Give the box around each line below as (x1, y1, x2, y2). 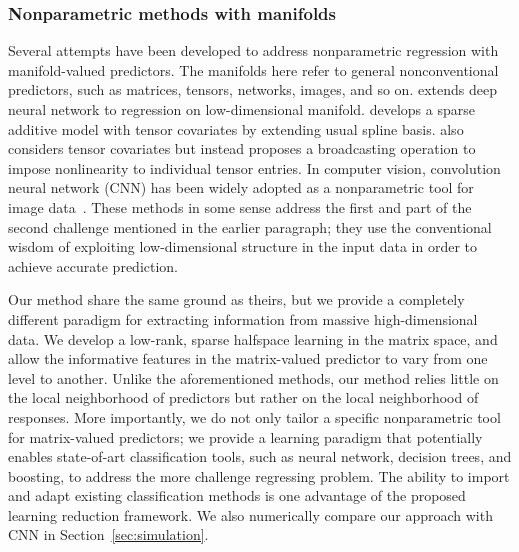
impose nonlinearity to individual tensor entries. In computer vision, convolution (8, 157, 501, 178)
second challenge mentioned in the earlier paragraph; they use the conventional (8, 216, 492, 237)
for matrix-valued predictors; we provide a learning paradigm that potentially (8, 426, 483, 447)
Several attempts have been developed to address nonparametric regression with (8, 40, 499, 61)
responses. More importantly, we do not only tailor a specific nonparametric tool (8, 406, 501, 427)
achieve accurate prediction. (8, 255, 179, 276)
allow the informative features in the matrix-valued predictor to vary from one (8, 348, 488, 369)
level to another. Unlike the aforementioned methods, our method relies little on (8, 367, 499, 388)
